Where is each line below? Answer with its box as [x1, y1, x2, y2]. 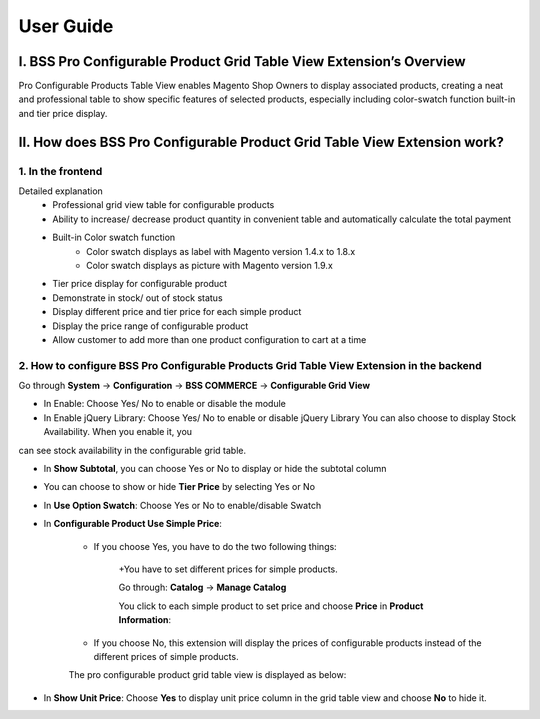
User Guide [18, 15, 114, 37]
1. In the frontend [18, 164, 103, 178]
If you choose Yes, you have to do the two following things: [93, 540, 337, 552]
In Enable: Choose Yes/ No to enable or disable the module [43, 398, 287, 410]
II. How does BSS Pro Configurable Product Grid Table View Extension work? [18, 133, 504, 150]
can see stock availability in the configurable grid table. [18, 444, 247, 456]
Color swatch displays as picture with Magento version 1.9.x [86, 259, 334, 271]
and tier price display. [18, 107, 108, 119]
